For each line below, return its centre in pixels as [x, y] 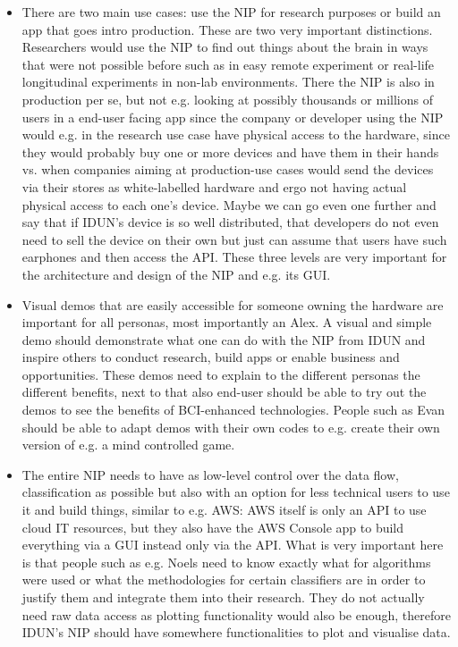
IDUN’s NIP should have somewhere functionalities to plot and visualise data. [236, 632]
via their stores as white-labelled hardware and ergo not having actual [214, 186]
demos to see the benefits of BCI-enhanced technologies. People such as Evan [233, 410]
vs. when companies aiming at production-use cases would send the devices [228, 169]
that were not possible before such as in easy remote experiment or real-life [228, 64]
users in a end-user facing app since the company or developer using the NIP [233, 117]
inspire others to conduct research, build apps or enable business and [211, 357]
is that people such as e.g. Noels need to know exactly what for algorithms [226, 562]
